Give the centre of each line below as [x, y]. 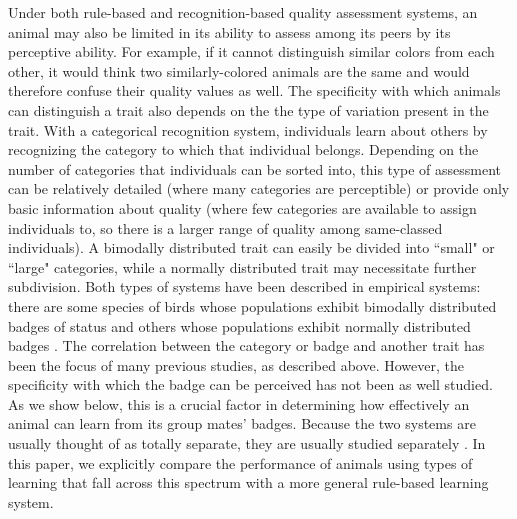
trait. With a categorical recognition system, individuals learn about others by [248, 129]
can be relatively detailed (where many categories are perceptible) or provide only [259, 188]
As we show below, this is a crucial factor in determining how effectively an [239, 403]
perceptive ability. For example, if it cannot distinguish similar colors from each [251, 51]
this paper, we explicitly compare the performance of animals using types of [240, 462]
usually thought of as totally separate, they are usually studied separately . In [247, 443]
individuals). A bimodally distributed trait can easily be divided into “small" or [251, 247]
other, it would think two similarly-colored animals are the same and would [239, 70]
